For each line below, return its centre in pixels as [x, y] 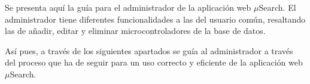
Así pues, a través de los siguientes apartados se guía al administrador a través [149, 50]
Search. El [277, 7]
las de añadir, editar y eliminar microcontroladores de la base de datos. [135, 31]
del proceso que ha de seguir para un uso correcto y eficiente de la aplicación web [154, 62]
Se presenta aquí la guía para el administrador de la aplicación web [128, 7]
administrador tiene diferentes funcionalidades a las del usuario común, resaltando [155, 19]
